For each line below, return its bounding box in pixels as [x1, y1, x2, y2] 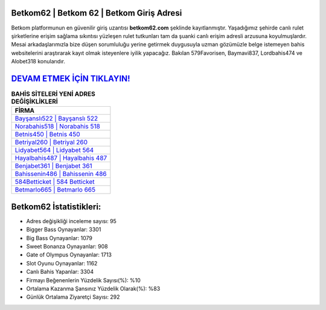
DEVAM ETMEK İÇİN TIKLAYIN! [11, 73, 130, 84]
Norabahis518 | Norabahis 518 [14, 122, 101, 131]
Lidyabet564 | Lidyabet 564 [14, 146, 94, 154]
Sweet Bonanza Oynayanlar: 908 [26, 243, 108, 250]
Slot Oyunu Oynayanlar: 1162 [26, 259, 98, 267]
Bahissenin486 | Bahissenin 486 [14, 169, 107, 178]
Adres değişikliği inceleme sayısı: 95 [26, 217, 117, 224]
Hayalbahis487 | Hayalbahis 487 [14, 154, 107, 162]
